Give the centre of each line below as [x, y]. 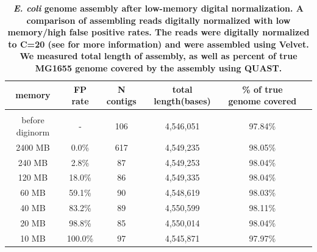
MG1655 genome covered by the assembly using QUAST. [158, 67]
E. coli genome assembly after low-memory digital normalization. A [158, 8]
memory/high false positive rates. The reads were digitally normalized [158, 32]
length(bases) [182, 101]
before [33, 120]
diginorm [33, 131]
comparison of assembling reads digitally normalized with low [158, 20]
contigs [121, 101]
